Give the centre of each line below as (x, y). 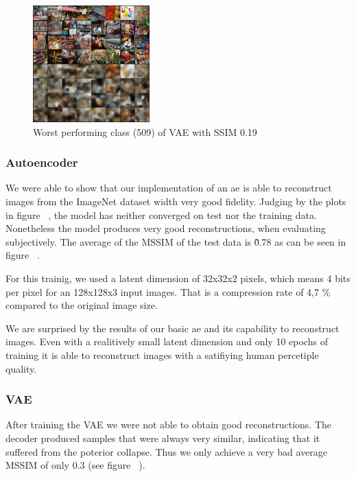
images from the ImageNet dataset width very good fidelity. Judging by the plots (176, 201)
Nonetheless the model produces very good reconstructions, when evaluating (166, 228)
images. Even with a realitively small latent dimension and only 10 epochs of (167, 341)
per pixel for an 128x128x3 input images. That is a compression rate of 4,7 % (168, 291)
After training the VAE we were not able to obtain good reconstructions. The (168, 424)
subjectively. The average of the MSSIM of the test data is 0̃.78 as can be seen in (176, 241)
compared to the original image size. (82, 305)
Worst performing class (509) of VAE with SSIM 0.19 (145, 131)
